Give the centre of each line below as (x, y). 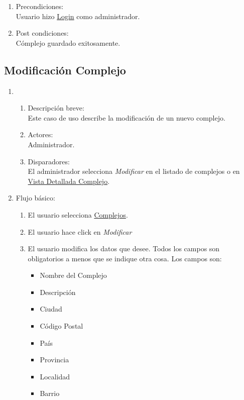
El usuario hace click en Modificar (80, 231)
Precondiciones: (40, 6)
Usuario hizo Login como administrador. (78, 16)
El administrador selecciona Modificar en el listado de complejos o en (134, 171)
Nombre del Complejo (73, 275)
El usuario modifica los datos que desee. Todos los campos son (124, 248)
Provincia (54, 360)
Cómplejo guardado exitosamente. (68, 42)
